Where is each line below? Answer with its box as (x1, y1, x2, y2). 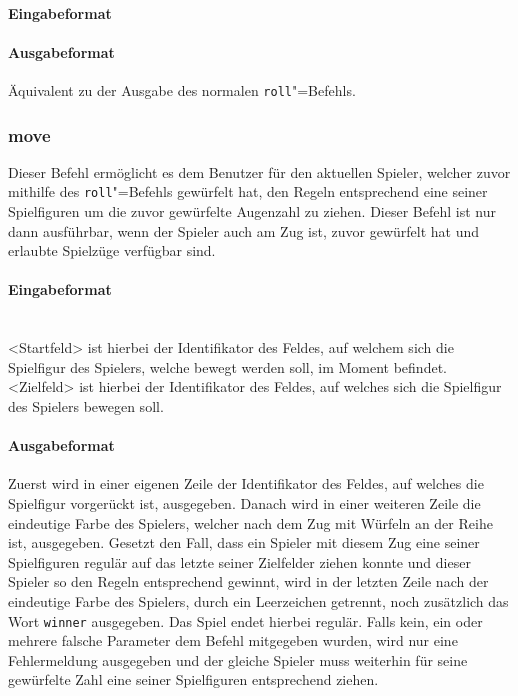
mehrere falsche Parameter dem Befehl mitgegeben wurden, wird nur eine (8, 630, 458, 651)
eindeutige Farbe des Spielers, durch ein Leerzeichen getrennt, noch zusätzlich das (8, 591, 509, 612)
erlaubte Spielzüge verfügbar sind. (8, 240, 216, 261)
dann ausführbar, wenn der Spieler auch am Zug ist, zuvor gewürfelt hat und (8, 220, 480, 241)
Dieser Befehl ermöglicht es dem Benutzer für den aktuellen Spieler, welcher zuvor (8, 161, 511, 182)
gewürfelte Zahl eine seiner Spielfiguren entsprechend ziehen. (8, 669, 379, 690)
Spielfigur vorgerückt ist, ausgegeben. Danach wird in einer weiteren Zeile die (8, 493, 481, 514)
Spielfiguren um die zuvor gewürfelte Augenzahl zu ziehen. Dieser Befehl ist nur (8, 201, 497, 222)
